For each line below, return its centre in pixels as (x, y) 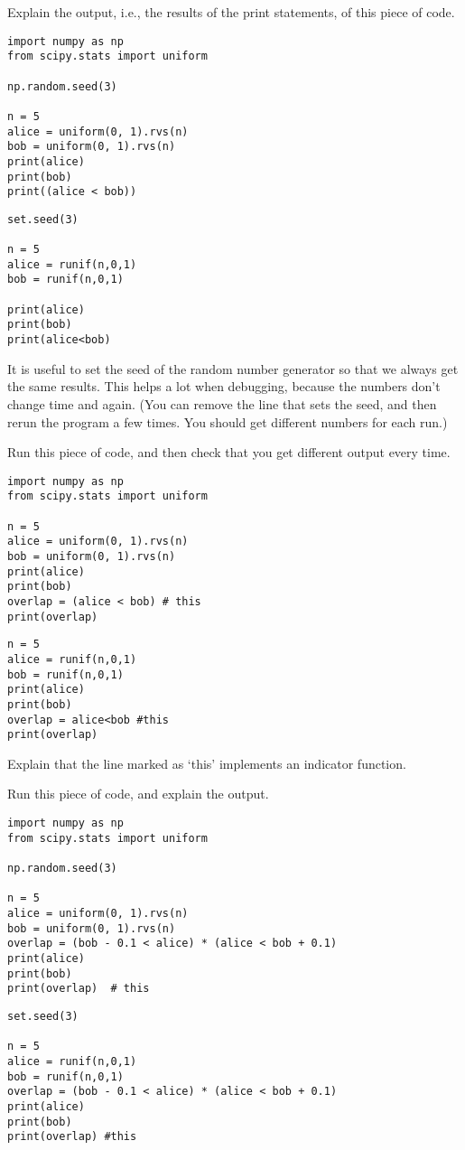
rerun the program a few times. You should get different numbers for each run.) (228, 421)
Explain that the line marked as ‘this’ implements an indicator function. (207, 763)
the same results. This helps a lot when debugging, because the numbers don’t (224, 386)
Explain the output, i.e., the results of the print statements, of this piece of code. (231, 12)
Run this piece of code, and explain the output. (138, 794)
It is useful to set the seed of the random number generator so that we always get (233, 368)
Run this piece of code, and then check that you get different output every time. (229, 452)
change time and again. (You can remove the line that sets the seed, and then (222, 403)
